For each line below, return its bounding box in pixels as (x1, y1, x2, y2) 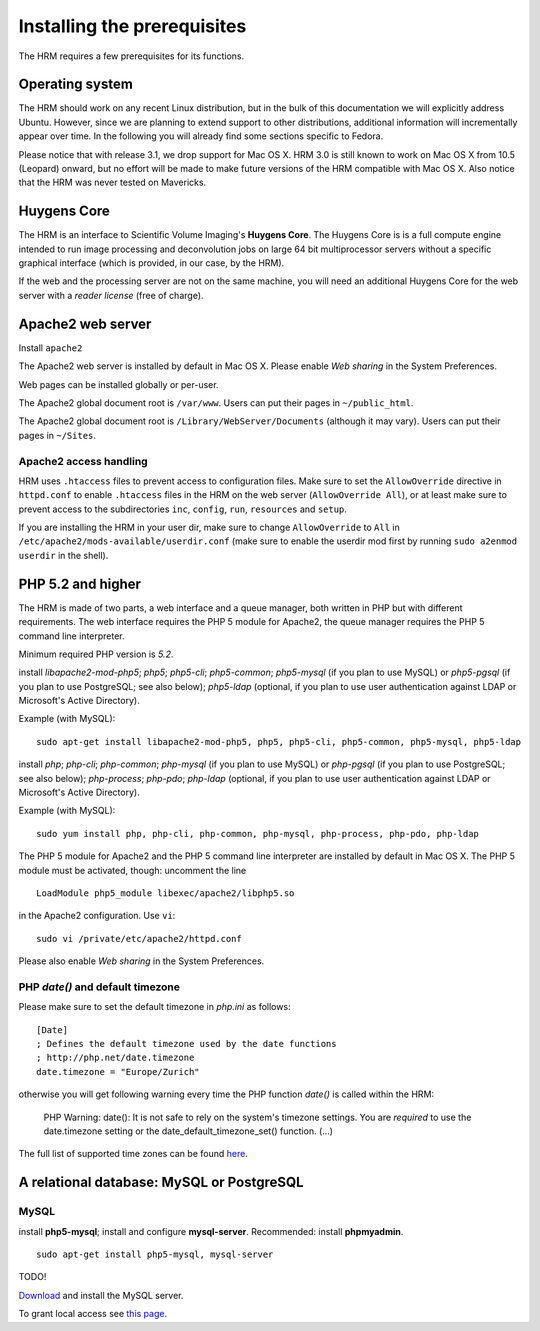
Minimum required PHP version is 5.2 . (18, 648, 174, 660)
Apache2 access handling (18, 454, 149, 468)
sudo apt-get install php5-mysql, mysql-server (36, 1248, 274, 1260)
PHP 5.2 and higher (18, 575, 142, 592)
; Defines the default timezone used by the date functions (36, 1038, 337, 1050)
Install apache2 (18, 341, 83, 354)
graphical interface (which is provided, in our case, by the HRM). (18, 257, 285, 269)
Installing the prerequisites (18, 15, 247, 37)
